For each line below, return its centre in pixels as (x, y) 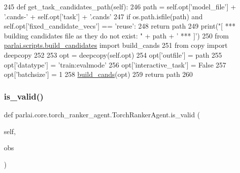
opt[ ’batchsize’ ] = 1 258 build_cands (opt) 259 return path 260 (98, 74)
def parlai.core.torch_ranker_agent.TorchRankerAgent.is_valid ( (102, 114)
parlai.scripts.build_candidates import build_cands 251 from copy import (116, 45)
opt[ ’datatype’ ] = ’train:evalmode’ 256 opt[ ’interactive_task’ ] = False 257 (115, 64)
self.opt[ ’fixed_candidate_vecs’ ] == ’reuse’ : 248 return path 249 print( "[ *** (120, 26)
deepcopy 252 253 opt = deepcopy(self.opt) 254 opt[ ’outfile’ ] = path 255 (113, 54)
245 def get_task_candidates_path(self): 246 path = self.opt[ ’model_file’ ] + (120, 6)
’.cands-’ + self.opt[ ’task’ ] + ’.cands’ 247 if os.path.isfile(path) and (103, 16)
